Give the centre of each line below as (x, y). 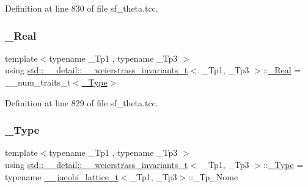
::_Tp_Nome (213, 176)
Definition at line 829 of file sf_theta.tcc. (82, 102)
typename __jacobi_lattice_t (62, 176)
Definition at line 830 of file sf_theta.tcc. (82, 8)
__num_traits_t (38, 82)
